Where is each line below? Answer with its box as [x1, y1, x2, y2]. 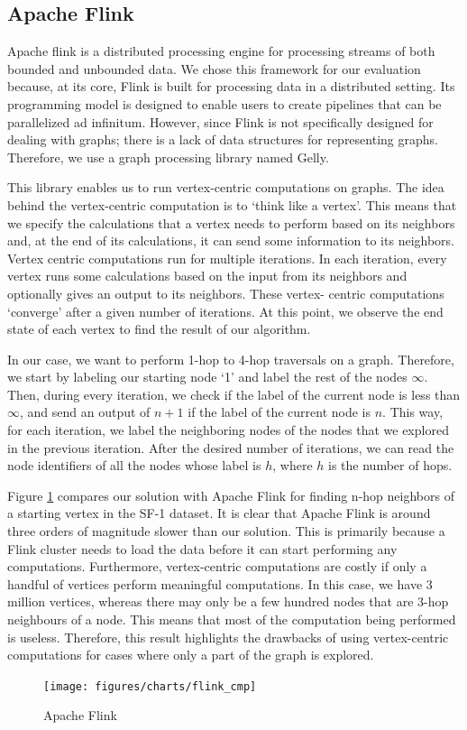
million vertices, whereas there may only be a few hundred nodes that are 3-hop [7, 592, 449, 611]
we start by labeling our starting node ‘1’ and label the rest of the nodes [7, 367, 407, 386]
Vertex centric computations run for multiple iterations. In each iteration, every [7, 248, 447, 267]
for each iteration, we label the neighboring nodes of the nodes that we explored [7, 420, 449, 439]
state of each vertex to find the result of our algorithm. [7, 319, 311, 338]
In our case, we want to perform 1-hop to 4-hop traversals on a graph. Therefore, [7, 349, 454, 368]
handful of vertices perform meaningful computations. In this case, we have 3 [7, 574, 433, 593]
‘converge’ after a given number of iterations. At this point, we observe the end [7, 301, 444, 320]
